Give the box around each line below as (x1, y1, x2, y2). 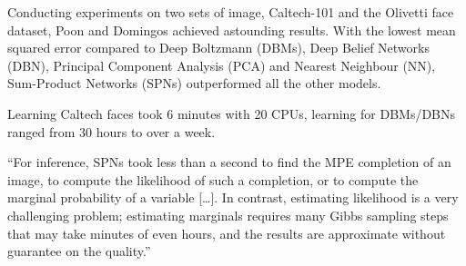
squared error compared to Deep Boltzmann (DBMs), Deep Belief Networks (7, 38, 430, 57)
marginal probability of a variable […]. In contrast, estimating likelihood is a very (7, 188, 459, 207)
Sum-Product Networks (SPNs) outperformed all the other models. (7, 74, 381, 93)
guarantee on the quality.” (7, 241, 151, 261)
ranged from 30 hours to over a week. (7, 122, 216, 141)
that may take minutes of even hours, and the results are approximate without (7, 223, 446, 242)
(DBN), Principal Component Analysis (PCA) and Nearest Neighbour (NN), (7, 55, 436, 74)
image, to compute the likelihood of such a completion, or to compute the (7, 170, 419, 189)
